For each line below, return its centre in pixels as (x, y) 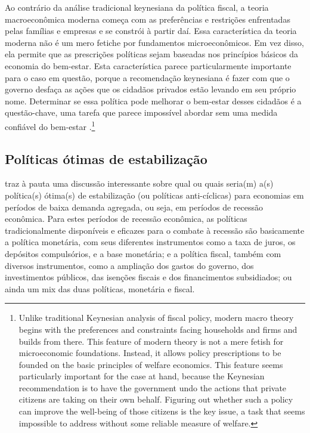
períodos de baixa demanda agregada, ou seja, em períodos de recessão (134, 207)
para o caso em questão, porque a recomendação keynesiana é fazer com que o (147, 77)
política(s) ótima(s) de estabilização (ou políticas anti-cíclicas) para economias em (154, 195)
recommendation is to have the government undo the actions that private (153, 387)
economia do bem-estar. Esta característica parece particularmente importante (148, 65)
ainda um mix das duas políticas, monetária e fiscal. (100, 288)
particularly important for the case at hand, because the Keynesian (142, 376)
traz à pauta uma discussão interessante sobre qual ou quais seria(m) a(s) (139, 183)
